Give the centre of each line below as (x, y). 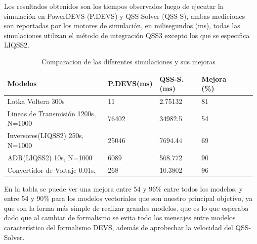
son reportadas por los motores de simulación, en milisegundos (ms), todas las (122, 25)
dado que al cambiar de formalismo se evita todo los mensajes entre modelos (120, 218)
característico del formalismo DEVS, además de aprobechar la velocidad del (119, 227)
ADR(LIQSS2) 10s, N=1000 (50, 157)
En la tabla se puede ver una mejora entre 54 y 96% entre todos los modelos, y (124, 188)
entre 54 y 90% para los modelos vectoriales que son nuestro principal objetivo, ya (128, 198)
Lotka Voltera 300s (36, 101)
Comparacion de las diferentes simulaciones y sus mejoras (128, 61)
